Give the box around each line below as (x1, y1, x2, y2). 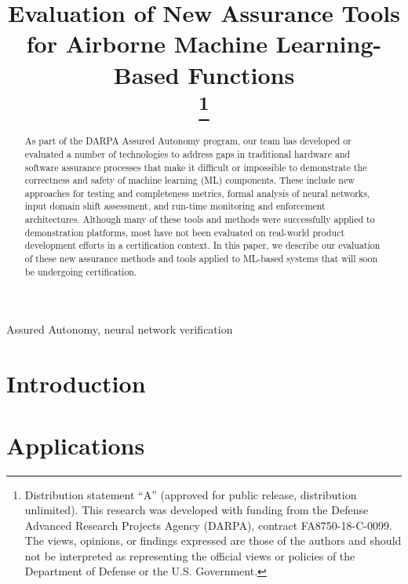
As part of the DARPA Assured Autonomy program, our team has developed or (24, 134, 352, 148)
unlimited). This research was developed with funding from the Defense (24, 502, 369, 518)
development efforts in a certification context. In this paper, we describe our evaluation (24, 239, 381, 252)
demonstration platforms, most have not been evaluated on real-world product (24, 225, 345, 239)
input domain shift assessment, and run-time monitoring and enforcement (24, 199, 326, 213)
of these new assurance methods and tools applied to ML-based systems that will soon (24, 252, 378, 265)
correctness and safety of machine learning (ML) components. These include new (24, 173, 355, 187)
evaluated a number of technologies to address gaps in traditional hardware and (24, 147, 351, 160)
